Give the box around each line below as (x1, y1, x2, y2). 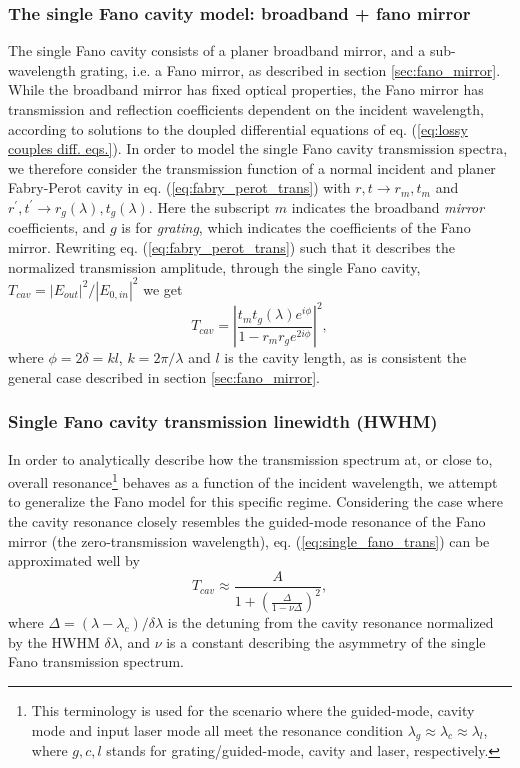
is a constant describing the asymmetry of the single (166, 631, 486, 652)
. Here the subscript (148, 196, 271, 217)
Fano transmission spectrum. (8, 651, 184, 672)
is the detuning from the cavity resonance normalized (167, 612, 494, 633)
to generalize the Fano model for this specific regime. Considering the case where (8, 491, 503, 512)
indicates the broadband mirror (291, 196, 485, 217)
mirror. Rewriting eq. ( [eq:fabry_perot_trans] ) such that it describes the (8, 237, 455, 258)
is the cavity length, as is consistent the (224, 347, 467, 368)
